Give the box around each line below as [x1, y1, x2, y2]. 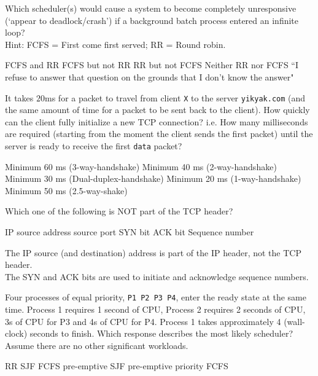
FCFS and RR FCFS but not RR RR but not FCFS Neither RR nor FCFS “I [5, 58, 299, 71]
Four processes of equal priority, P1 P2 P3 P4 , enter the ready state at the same [5, 291, 306, 304]
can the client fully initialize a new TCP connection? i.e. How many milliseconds [5, 115, 308, 128]
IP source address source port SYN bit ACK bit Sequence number [5, 225, 254, 238]
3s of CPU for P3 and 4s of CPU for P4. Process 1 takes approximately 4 [5, 315, 281, 327]
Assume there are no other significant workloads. [5, 339, 188, 351]
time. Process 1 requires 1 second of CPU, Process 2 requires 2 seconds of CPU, [5, 303, 306, 316]
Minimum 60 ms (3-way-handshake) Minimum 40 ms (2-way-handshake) [5, 160, 277, 173]
